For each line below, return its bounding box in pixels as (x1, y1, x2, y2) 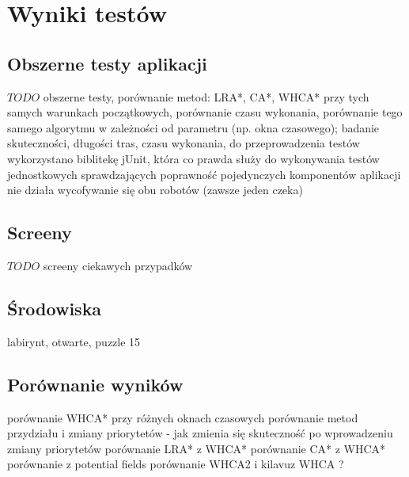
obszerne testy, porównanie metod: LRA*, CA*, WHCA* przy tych (43, 88, 369, 105)
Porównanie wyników (7, 372, 184, 396)
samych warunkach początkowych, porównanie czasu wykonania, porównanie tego (7, 104, 403, 120)
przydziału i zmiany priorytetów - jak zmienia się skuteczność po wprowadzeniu (7, 425, 393, 441)
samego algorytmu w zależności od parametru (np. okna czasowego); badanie (7, 119, 380, 135)
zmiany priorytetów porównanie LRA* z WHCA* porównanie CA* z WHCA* (7, 440, 386, 456)
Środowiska (7, 296, 102, 320)
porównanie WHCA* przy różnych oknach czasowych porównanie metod (7, 409, 358, 425)
